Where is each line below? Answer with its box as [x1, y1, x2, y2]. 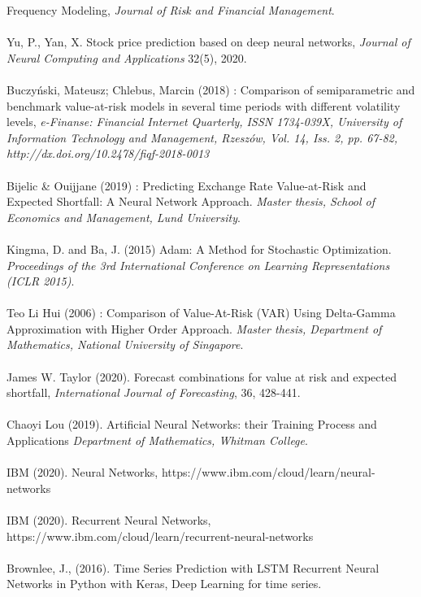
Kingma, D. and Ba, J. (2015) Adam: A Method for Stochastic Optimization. [7, 240, 392, 257]
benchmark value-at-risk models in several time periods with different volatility [7, 97, 401, 114]
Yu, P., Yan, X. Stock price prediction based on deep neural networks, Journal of [7, 33, 410, 50]
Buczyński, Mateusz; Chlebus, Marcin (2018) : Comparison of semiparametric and [7, 81, 415, 98]
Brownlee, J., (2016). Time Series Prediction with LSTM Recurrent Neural [7, 559, 380, 576]
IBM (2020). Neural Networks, [7, 464, 158, 481]
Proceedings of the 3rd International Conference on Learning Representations [7, 256, 390, 273]
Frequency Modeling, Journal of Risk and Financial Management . [7, 2, 335, 18]
